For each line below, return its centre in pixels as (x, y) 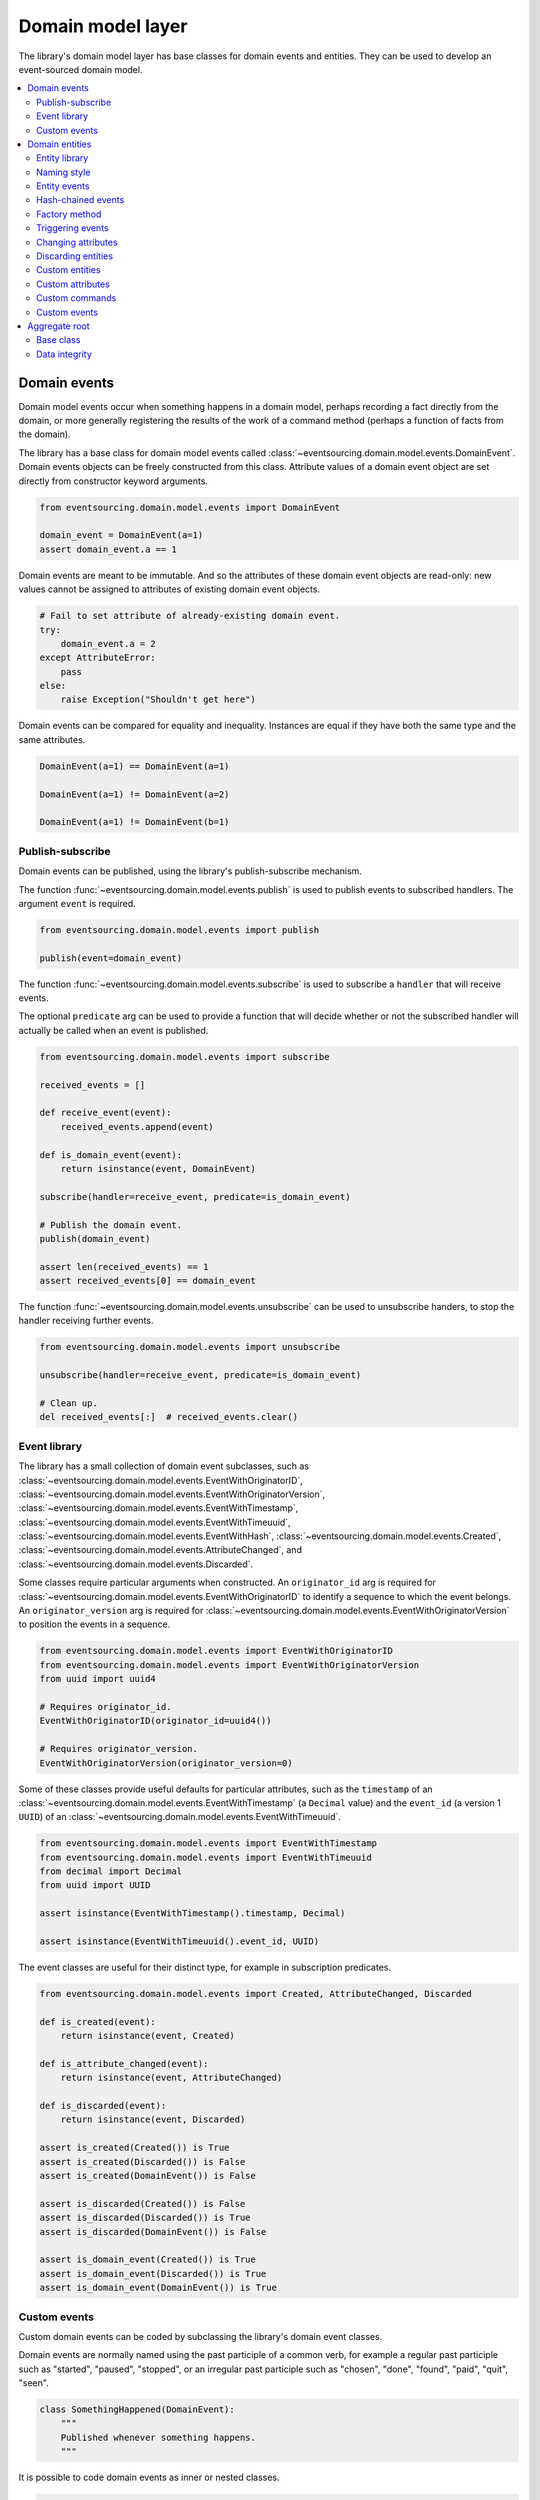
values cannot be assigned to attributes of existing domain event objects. (169, 589)
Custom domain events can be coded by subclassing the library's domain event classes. (200, 2336)
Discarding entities (75, 256)
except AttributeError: (98, 658)
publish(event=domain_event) (111, 958)
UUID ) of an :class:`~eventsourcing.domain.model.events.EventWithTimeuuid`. (180, 1817)
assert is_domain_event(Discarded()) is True (153, 2273)
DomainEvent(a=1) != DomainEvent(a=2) (134, 794)
